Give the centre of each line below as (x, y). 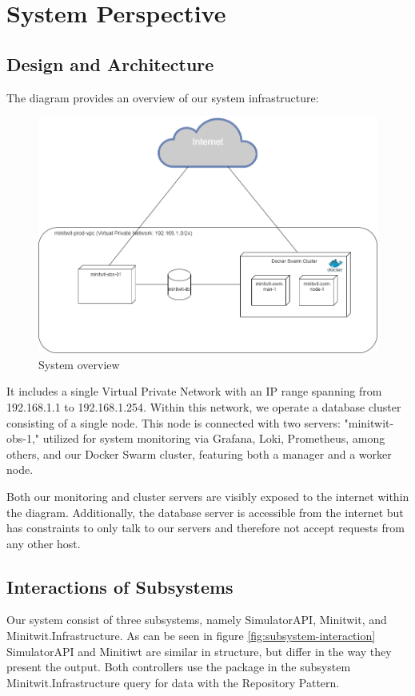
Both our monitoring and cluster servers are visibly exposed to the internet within (208, 496)
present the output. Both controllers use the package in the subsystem (179, 667)
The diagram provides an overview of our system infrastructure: (163, 97)
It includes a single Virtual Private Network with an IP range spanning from (194, 391)
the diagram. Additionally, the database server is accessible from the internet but (205, 512)
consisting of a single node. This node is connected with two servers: (174, 422)
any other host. (44, 543)
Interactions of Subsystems (120, 586)
